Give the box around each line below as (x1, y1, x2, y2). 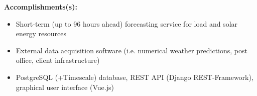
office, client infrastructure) (16, 55, 100, 65)
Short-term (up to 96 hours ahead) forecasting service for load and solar (16, 18, 238, 29)
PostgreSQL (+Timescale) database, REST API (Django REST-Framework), (16, 71, 253, 82)
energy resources (16, 28, 66, 39)
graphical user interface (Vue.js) (16, 81, 114, 92)
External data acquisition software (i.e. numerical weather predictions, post (16, 45, 247, 55)
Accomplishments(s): (4, 2, 77, 12)
